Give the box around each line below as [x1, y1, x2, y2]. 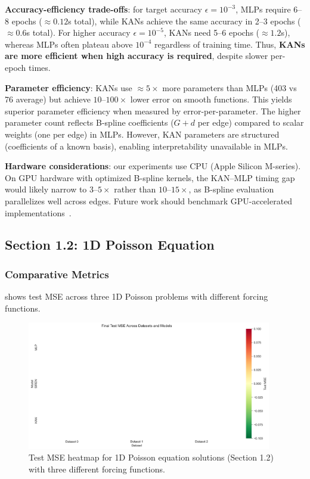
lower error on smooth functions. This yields [130, 93, 292, 105]
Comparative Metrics [5, 266, 109, 281]
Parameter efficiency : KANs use [5, 81, 132, 94]
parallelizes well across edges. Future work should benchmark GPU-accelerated [5, 194, 293, 207]
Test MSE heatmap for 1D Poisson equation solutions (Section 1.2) [29, 451, 274, 464]
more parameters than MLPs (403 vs [162, 81, 297, 94]
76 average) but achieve [5, 93, 91, 105]
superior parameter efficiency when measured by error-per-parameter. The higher [5, 104, 301, 117]
